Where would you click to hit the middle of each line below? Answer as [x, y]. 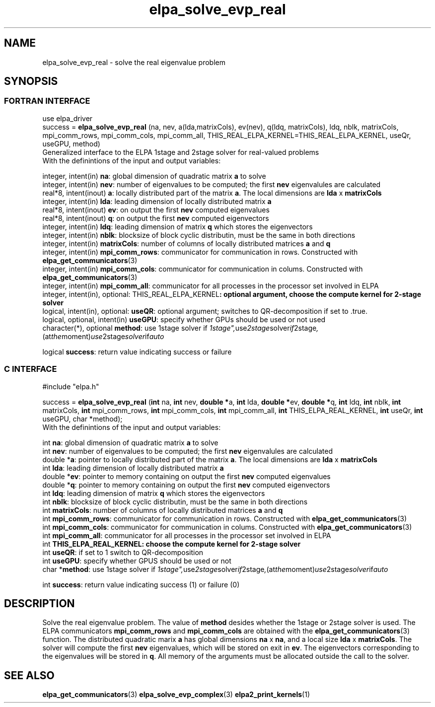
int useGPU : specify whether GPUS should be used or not [137, 561]
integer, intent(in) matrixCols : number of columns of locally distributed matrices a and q [186, 243]
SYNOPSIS [31, 81]
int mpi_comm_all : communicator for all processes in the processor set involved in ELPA [187, 535]
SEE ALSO [29, 675]
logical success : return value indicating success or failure [137, 352]
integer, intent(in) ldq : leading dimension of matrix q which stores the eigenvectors [178, 226]
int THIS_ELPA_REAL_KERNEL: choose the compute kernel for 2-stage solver [172, 544]
